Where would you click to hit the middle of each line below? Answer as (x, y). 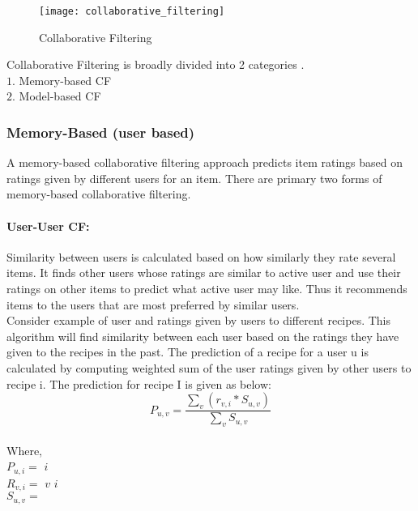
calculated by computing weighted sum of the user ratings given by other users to (209, 367)
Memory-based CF (65, 80)
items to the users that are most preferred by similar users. (153, 304)
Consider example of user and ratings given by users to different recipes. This (199, 320)
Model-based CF (60, 96)
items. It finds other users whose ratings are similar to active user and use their (204, 273)
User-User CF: (48, 226)
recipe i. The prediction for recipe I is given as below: (139, 383)
